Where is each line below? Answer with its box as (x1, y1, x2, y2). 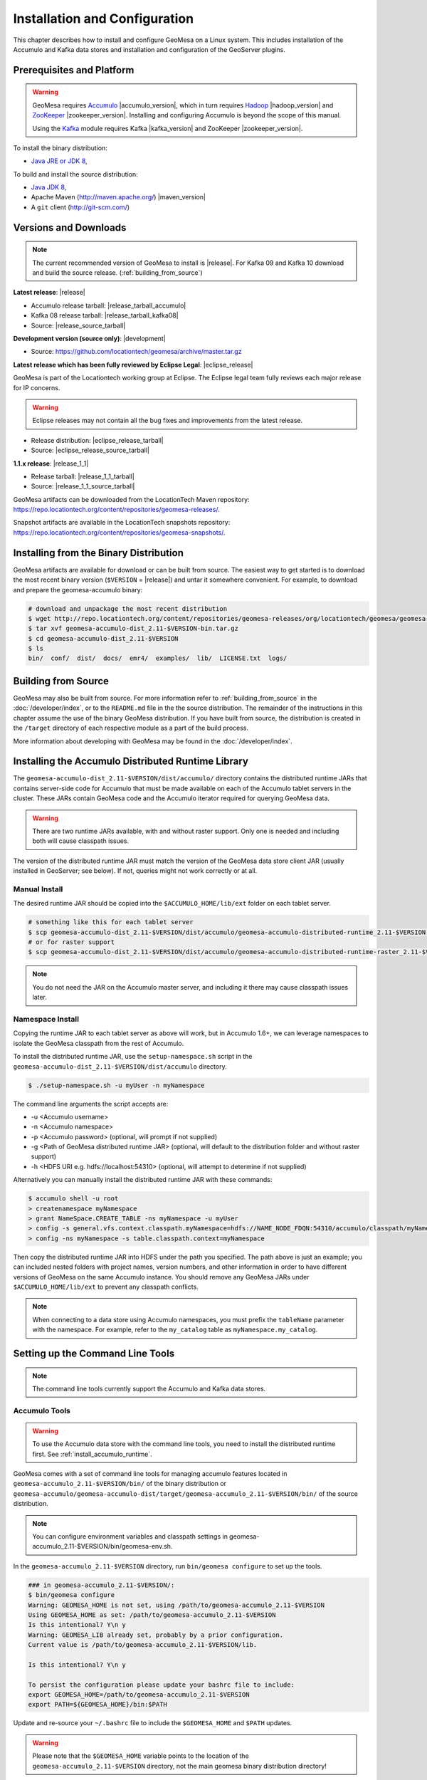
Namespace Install (13, 1015, 80, 1025)
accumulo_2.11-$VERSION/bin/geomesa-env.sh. (32, 1542, 173, 1551)
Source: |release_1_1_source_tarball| (31, 482, 135, 491)
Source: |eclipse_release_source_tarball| (31, 446, 149, 455)
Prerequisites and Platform (13, 64, 135, 76)
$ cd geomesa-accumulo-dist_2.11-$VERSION (28, 634, 179, 642)
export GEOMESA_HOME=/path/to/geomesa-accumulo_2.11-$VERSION (28, 1691, 250, 1699)
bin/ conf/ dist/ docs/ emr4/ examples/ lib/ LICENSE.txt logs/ (28, 654, 288, 662)
